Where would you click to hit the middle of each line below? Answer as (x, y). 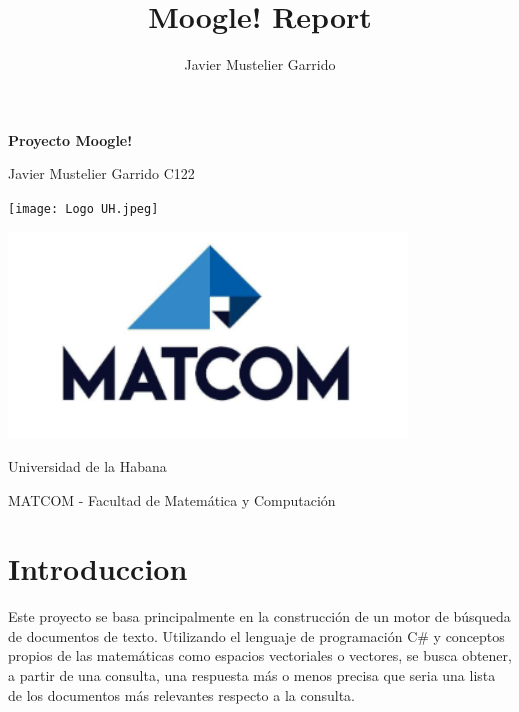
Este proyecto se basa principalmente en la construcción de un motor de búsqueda (259, 616)
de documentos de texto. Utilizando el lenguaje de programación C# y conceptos (256, 635)
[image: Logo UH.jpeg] (83, 208)
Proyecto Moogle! (70, 139)
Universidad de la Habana (87, 465)
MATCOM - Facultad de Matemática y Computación (172, 499)
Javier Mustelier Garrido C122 (101, 173)
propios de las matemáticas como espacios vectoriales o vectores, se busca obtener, (260, 655)
